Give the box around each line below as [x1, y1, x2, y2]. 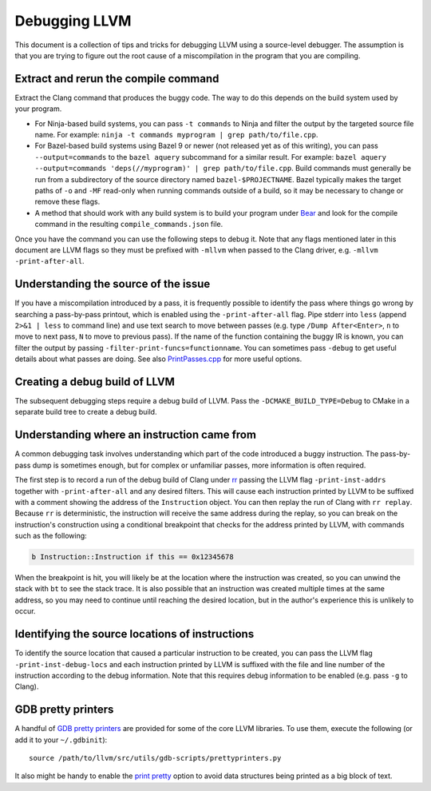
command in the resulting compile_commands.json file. [34, 220, 223, 229]
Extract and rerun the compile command [14, 72, 219, 85]
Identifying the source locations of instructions [14, 627, 255, 641]
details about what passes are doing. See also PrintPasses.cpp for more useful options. [14, 354, 302, 364]
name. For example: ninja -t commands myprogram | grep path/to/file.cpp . [34, 130, 318, 140]
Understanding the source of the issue [14, 277, 211, 291]
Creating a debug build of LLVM [14, 375, 176, 388]
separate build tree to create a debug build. [14, 407, 157, 417]
